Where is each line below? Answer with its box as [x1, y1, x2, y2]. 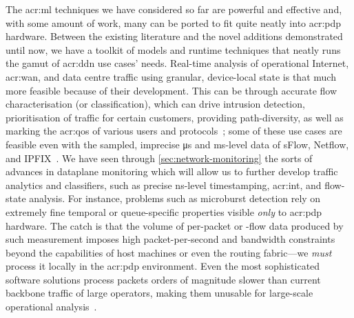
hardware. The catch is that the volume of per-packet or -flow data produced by [6, 218, 344, 232]
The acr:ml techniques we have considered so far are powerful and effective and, [6, 2, 342, 16]
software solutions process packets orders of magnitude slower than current [6, 272, 321, 286]
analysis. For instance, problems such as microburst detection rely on [29, 191, 321, 206]
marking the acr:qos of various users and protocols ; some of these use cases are [6, 123, 342, 138]
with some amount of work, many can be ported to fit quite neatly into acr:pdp [6, 15, 342, 30]
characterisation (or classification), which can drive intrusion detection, [6, 97, 305, 111]
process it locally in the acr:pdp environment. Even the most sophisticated [6, 259, 320, 273]
